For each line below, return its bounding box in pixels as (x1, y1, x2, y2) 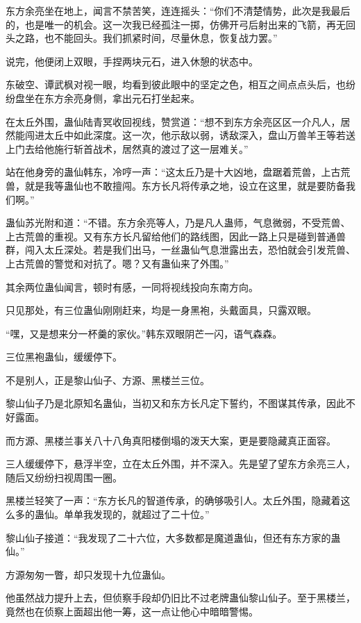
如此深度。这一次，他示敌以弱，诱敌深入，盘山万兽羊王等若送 (73, 128, 355, 142)
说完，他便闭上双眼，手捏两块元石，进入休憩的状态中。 (6, 53, 258, 68)
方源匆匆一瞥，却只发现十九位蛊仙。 (6, 567, 171, 581)
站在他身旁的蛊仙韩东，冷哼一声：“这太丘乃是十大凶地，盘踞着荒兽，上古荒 (6, 165, 351, 179)
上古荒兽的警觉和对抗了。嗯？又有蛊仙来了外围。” (6, 256, 229, 270)
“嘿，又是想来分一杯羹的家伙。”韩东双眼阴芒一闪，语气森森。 (6, 326, 283, 340)
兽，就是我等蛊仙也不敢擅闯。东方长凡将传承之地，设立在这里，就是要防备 (6, 178, 346, 192)
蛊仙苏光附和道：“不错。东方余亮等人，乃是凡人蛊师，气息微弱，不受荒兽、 (6, 215, 351, 230)
